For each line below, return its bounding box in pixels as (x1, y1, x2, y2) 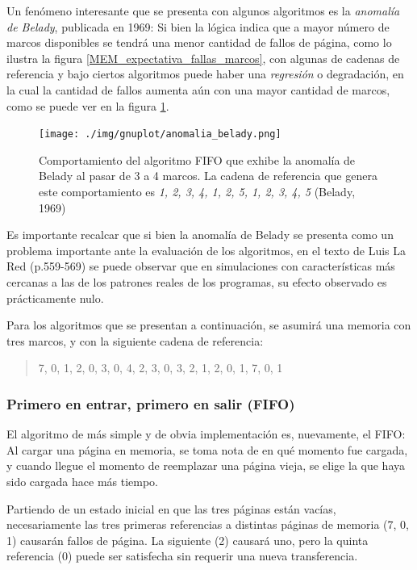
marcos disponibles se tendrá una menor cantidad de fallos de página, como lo (6, 34, 392, 51)
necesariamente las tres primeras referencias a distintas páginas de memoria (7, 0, (6, 516, 409, 533)
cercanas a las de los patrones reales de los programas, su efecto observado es (6, 273, 387, 290)
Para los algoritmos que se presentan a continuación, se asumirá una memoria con (6, 316, 411, 333)
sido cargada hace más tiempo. (6, 472, 159, 489)
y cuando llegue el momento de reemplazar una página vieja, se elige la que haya (6, 457, 406, 474)
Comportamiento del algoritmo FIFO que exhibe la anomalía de (39, 151, 356, 168)
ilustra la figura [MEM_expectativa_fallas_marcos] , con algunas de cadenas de (6, 49, 400, 66)
